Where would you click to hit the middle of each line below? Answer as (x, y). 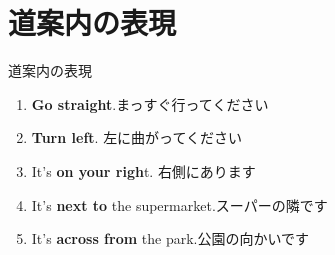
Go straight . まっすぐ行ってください (150, 103)
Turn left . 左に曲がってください (137, 137)
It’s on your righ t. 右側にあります (143, 170)
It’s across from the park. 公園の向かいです (170, 238)
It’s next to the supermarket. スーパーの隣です (179, 204)
